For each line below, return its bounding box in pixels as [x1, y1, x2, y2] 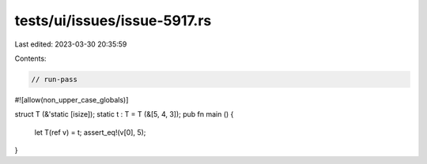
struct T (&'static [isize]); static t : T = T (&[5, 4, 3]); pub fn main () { [14, 110, 234, 119]
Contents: [14, 54, 47, 63]
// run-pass [31, 75, 78, 84]
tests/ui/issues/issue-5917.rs [14, 12, 212, 29]
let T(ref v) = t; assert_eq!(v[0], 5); [34, 127, 146, 137]
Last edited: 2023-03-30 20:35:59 [14, 39, 127, 49]
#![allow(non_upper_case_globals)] [14, 95, 129, 104]
